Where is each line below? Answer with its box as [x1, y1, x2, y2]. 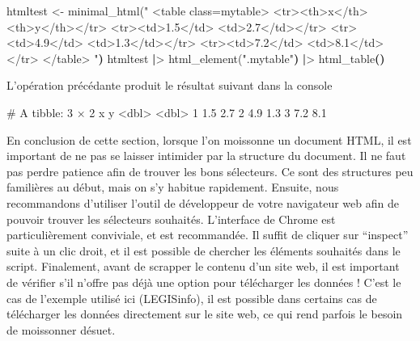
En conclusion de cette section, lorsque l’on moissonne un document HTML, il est [6, 131, 412, 148]
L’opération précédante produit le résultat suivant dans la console [6, 77, 333, 94]
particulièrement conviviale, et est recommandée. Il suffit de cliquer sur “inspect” [6, 226, 409, 243]
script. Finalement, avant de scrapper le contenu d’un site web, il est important [6, 258, 400, 275]
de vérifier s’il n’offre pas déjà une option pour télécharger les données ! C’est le [6, 273, 401, 290]
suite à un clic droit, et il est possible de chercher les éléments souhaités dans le [6, 242, 401, 259]
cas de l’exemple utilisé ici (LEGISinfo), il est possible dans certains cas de [6, 289, 377, 306]
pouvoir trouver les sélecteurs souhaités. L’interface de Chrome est [6, 210, 336, 227]
